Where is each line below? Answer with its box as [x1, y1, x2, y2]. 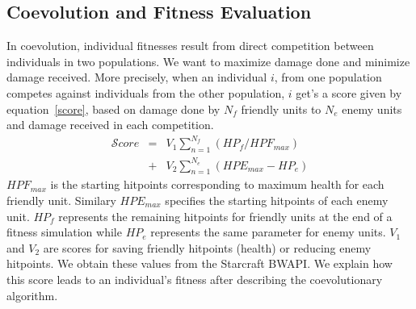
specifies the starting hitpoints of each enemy [165, 192, 389, 209]
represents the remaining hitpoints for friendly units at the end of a [58, 207, 393, 224]
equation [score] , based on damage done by [6, 100, 221, 117]
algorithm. [6, 286, 58, 303]
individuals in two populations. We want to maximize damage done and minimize [6, 52, 410, 69]
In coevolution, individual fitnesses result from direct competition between [6, 37, 374, 54]
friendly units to [241, 100, 321, 117]
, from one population [274, 69, 382, 86]
